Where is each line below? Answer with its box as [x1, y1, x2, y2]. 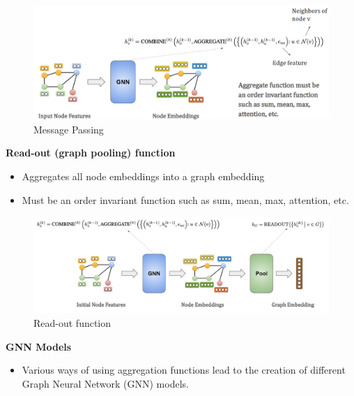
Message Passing [33, 122, 104, 136]
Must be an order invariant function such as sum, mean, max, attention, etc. [22, 192, 349, 207]
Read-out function [33, 316, 111, 330]
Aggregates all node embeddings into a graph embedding [22, 168, 265, 183]
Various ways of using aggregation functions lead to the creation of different [22, 362, 346, 377]
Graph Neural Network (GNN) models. [22, 376, 189, 390]
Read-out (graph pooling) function [6, 145, 176, 160]
